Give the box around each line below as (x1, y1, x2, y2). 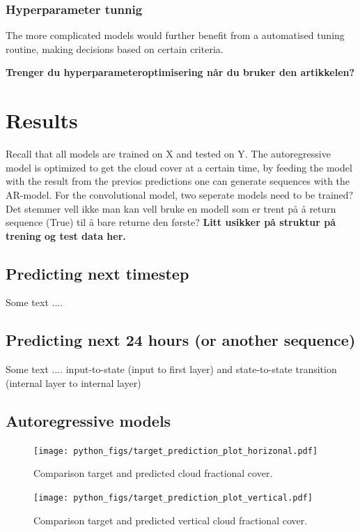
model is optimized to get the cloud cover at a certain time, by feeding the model (6, 160, 352, 174)
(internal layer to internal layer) (6, 375, 141, 390)
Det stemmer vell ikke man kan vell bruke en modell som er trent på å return (6, 201, 336, 215)
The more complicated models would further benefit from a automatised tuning (6, 28, 345, 43)
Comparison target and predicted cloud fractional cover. (33, 466, 273, 480)
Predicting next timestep (6, 262, 189, 284)
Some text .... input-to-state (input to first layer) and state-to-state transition (6, 362, 337, 377)
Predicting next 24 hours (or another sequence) (6, 329, 356, 351)
